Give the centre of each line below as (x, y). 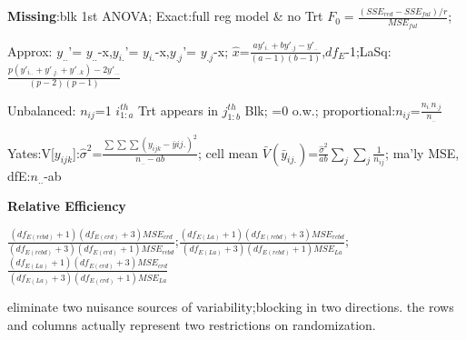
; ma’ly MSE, (422, 152)
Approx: (30, 50)
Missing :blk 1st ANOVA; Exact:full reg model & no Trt (165, 16)
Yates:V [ (31, 152)
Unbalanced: (42, 110)
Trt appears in (178, 110)
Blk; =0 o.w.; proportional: (320, 110)
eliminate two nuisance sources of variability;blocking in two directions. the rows (231, 307)
